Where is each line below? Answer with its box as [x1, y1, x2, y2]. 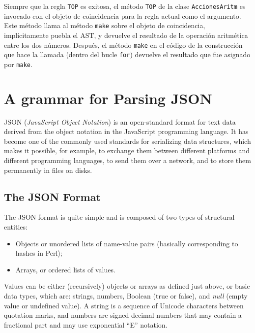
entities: [4, 221, 28, 232]
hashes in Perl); [15, 248, 62, 258]
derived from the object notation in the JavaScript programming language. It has [4, 126, 249, 136]
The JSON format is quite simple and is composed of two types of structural [4, 212, 235, 222]
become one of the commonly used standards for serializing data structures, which [4, 135, 251, 146]
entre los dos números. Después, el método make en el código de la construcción [4, 39, 243, 50]
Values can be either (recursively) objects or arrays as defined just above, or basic [4, 281, 250, 291]
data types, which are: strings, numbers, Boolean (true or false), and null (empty [4, 290, 248, 300]
